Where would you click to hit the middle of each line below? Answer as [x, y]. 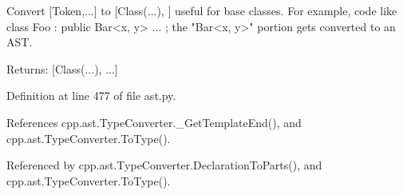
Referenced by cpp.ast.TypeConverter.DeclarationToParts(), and [164, 165]
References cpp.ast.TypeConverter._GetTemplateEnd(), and [154, 122]
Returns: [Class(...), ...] [62, 68]
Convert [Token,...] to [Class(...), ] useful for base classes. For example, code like [202, 10]
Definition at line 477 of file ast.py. [91, 96]
